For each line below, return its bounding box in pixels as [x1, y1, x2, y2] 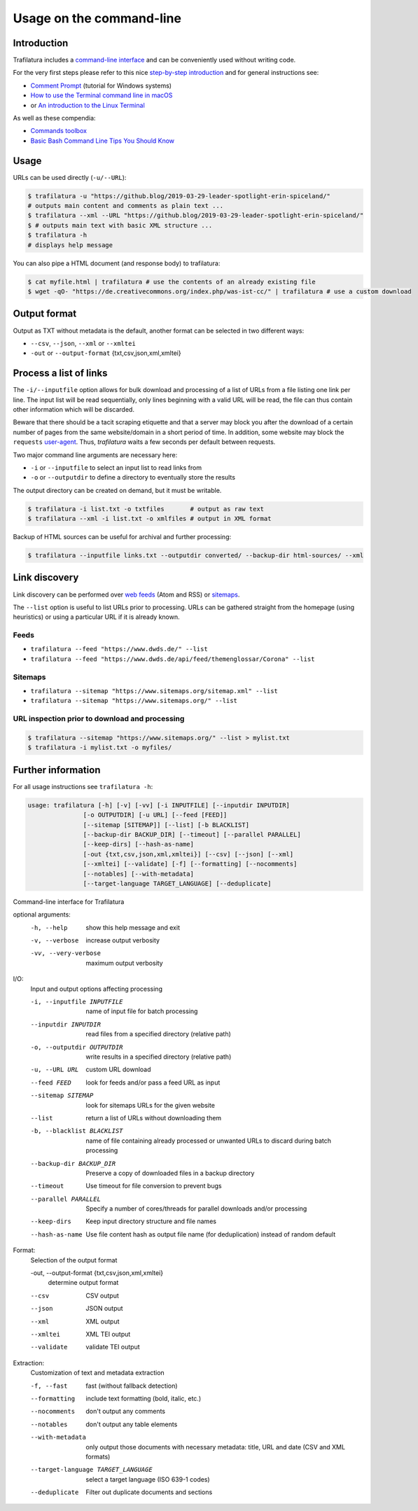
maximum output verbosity [85, 959, 164, 967]
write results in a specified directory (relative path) [85, 1052, 232, 1061]
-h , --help [30, 924, 68, 931]
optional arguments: [13, 910, 71, 919]
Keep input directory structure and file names [85, 1217, 217, 1225]
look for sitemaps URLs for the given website [85, 1101, 215, 1109]
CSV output [85, 1291, 119, 1300]
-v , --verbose [30, 937, 79, 945]
